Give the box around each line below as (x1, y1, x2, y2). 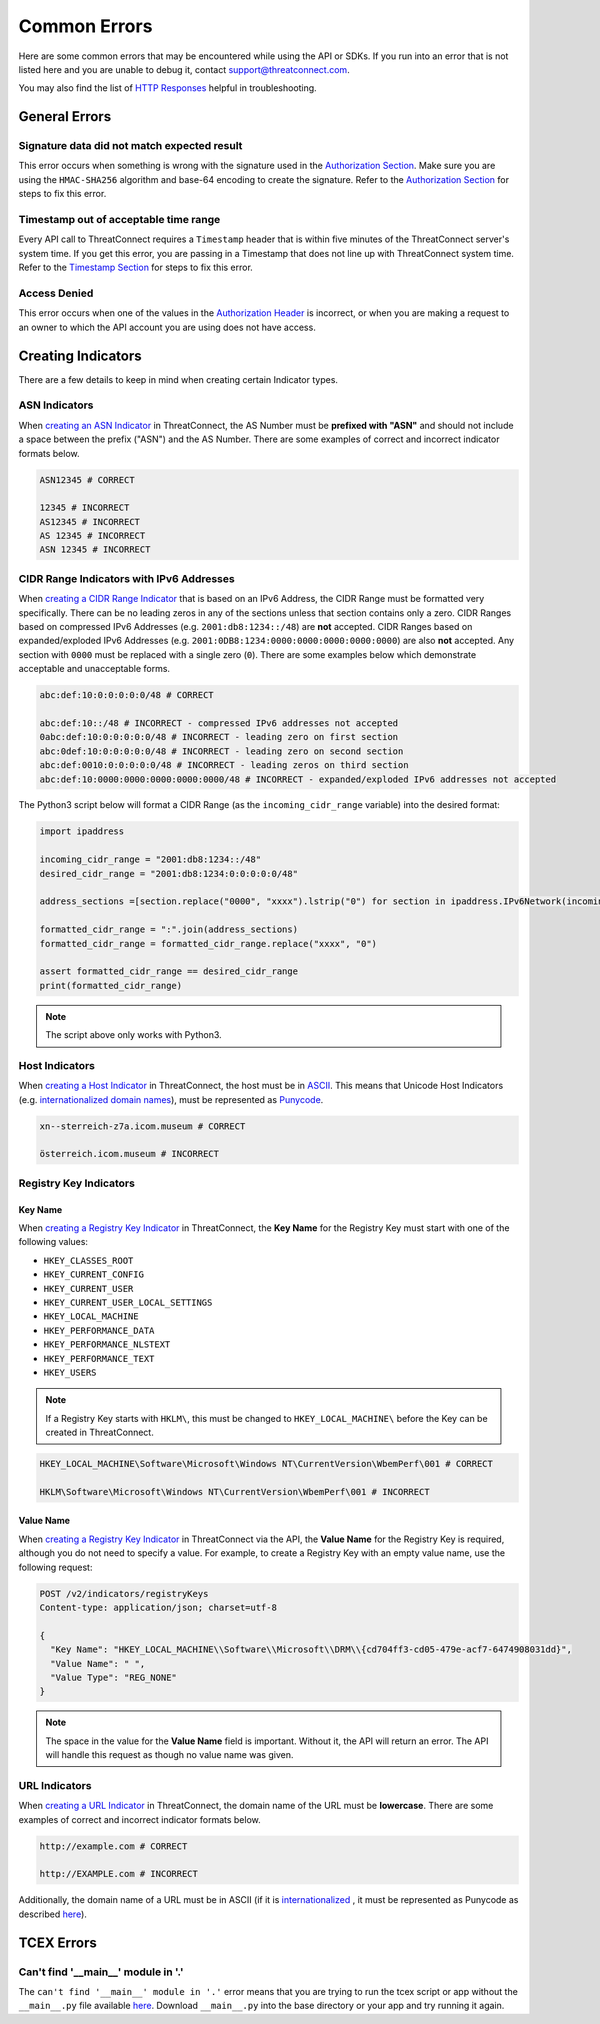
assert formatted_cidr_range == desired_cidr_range (39, 966, 299, 977)
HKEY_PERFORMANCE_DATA (43, 1325, 155, 1336)
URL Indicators (18, 1778, 92, 1792)
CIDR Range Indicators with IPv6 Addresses (18, 571, 235, 585)
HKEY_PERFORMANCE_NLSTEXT (43, 1339, 171, 1350)
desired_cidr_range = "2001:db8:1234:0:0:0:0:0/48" (39, 868, 299, 879)
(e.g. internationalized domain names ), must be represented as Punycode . (18, 1093, 324, 1105)
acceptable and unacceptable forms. (18, 663, 170, 675)
